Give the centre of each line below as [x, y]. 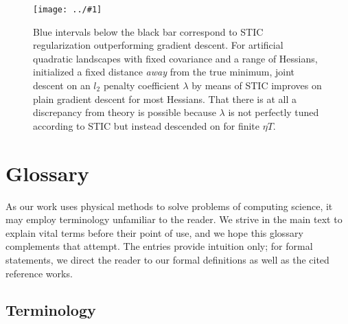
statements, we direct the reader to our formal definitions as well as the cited [167, 259]
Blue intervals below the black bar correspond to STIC [148, 31]
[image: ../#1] [68, 10]
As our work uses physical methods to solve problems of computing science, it [169, 206]
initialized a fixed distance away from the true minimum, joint [164, 72]
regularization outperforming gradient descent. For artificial [158, 45]
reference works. [39, 273]
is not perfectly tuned [274, 112]
